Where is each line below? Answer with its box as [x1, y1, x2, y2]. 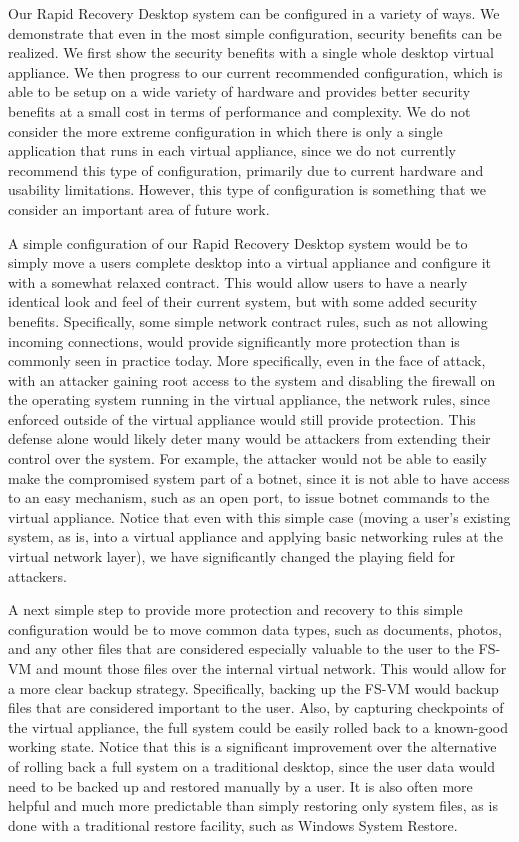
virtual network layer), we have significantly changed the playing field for [8, 546, 456, 567]
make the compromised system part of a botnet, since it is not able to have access [8, 467, 510, 488]
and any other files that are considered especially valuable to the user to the [8, 638, 474, 659]
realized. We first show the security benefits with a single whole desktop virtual [8, 42, 494, 63]
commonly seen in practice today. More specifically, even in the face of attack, [8, 350, 486, 371]
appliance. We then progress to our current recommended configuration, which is [8, 61, 503, 82]
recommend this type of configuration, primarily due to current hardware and [8, 159, 484, 180]
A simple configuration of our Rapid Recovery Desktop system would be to [8, 232, 468, 253]
